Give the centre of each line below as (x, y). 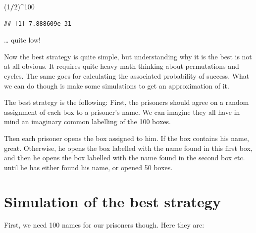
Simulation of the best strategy (112, 201)
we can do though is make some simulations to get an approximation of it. (117, 85)
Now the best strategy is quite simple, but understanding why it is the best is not (128, 56)
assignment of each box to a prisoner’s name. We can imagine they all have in (122, 112)
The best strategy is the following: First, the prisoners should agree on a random (127, 102)
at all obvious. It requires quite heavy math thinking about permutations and (122, 66)
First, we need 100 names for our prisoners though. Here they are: (104, 225)
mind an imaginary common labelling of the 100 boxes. (87, 121)
